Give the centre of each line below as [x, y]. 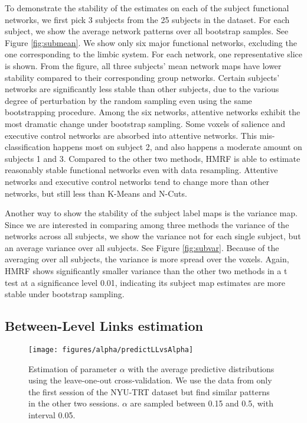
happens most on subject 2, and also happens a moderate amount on [177, 147]
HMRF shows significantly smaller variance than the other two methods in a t [146, 271]
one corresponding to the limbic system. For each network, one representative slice [153, 54]
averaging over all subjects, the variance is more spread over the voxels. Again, [147, 259]
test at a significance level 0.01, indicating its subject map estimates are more [145, 282]
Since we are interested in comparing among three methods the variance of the [147, 224]
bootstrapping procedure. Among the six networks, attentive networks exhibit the [153, 112]
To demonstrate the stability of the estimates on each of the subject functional [147, 8]
